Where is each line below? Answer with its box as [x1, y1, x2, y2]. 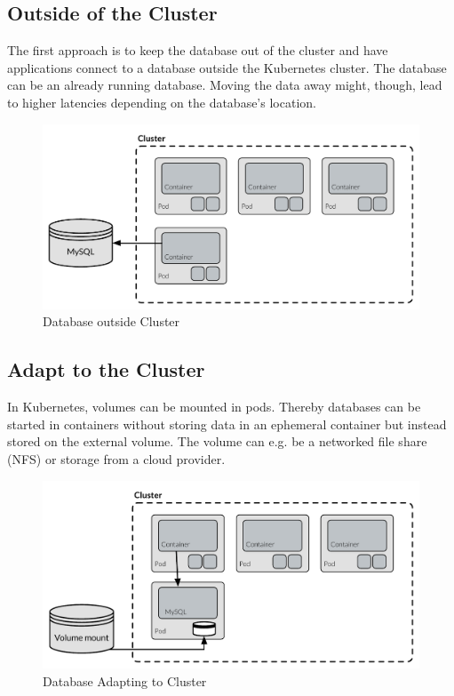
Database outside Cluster [43, 312, 180, 331]
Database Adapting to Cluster [43, 671, 207, 690]
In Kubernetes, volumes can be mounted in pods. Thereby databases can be [7, 397, 421, 416]
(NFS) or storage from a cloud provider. [7, 450, 226, 468]
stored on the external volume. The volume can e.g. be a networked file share [7, 432, 427, 451]
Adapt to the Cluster [7, 356, 205, 383]
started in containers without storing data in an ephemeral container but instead [7, 414, 447, 433]
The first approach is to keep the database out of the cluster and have [7, 41, 388, 60]
